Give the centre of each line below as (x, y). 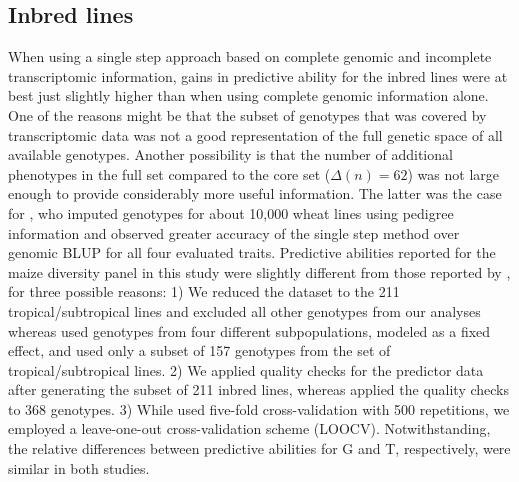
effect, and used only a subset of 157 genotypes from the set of (199, 350)
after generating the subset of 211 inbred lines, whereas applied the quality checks (259, 389)
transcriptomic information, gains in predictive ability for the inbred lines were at (258, 75)
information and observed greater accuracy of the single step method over (234, 232)
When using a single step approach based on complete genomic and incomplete (250, 56)
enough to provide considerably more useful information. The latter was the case (255, 193)
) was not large (453, 173)
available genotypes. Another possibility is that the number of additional (230, 154)
